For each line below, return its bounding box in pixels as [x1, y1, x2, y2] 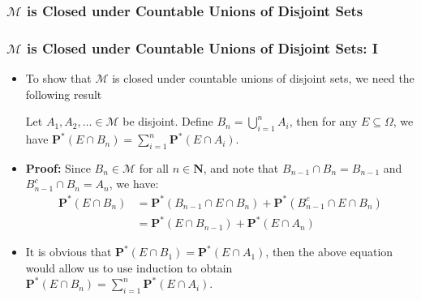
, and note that [203, 159, 279, 176]
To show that [25, 70, 92, 87]
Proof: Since [25, 159, 91, 176]
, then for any [289, 113, 358, 130]
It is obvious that [25, 243, 112, 260]
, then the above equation [265, 243, 393, 260]
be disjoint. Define [122, 113, 213, 130]
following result [25, 85, 102, 102]
